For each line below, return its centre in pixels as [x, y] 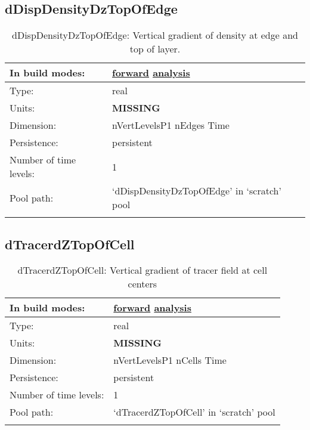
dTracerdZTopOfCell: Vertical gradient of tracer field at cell [142, 270]
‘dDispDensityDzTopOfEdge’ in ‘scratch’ [197, 191]
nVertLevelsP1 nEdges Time [171, 125]
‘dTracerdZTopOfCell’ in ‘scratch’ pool [194, 412]
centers [142, 284]
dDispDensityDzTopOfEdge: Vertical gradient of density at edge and [155, 35]
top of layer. [155, 49]
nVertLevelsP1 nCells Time [170, 360]
